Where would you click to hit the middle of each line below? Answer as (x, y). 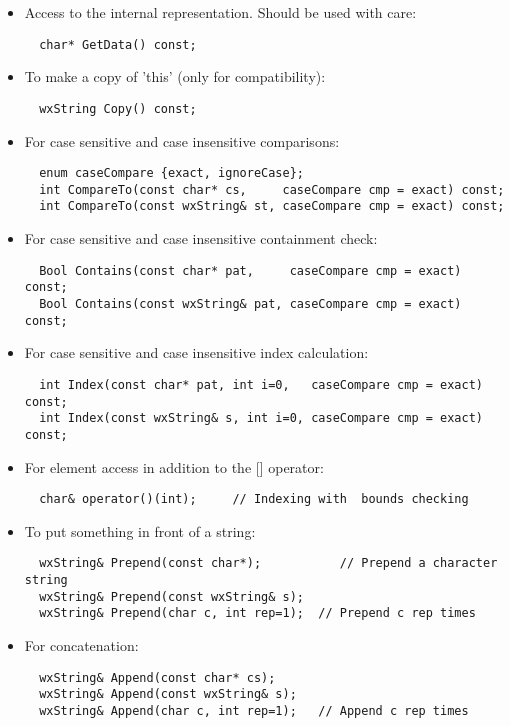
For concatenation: (81, 644)
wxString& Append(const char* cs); (157, 677)
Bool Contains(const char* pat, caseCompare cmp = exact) (250, 270)
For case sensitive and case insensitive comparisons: (182, 140)
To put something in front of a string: (140, 530)
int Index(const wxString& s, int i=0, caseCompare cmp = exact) (261, 418)
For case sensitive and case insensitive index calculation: (196, 352)
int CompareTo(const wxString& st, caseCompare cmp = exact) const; (272, 206)
